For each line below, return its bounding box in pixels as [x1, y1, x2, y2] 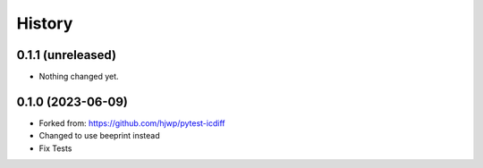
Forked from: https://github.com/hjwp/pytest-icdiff [38, 117, 225, 129]
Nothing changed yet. [38, 71, 120, 82]
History [16, 13, 73, 33]
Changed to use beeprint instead [38, 130, 160, 141]
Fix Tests [38, 143, 72, 154]
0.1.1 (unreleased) [16, 47, 116, 63]
